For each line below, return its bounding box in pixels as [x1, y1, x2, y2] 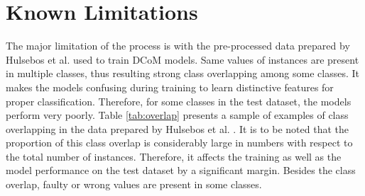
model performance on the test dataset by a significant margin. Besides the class [6, 163, 356, 178]
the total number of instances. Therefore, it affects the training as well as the [6, 149, 342, 163]
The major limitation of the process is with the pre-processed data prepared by [6, 38, 350, 53]
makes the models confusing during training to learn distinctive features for [6, 79, 334, 94]
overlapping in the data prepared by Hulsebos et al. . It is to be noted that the [6, 121, 349, 136]
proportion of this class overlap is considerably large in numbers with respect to [6, 135, 353, 150]
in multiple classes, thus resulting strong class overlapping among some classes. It [6, 66, 359, 81]
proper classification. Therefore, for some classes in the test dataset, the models [6, 93, 352, 108]
